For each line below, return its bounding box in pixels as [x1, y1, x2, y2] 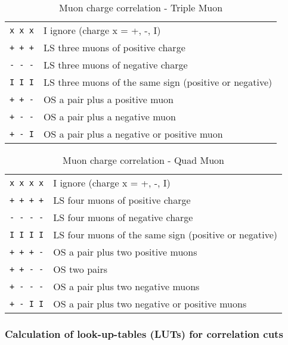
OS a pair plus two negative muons [53, 279, 200, 293]
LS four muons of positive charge [53, 193, 191, 207]
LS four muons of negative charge [53, 210, 193, 224]
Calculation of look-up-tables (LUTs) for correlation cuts [5, 326, 283, 341]
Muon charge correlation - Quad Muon [63, 153, 224, 167]
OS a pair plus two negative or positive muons [53, 297, 247, 310]
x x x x [10, 178, 44, 188]
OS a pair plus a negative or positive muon [43, 127, 223, 141]
